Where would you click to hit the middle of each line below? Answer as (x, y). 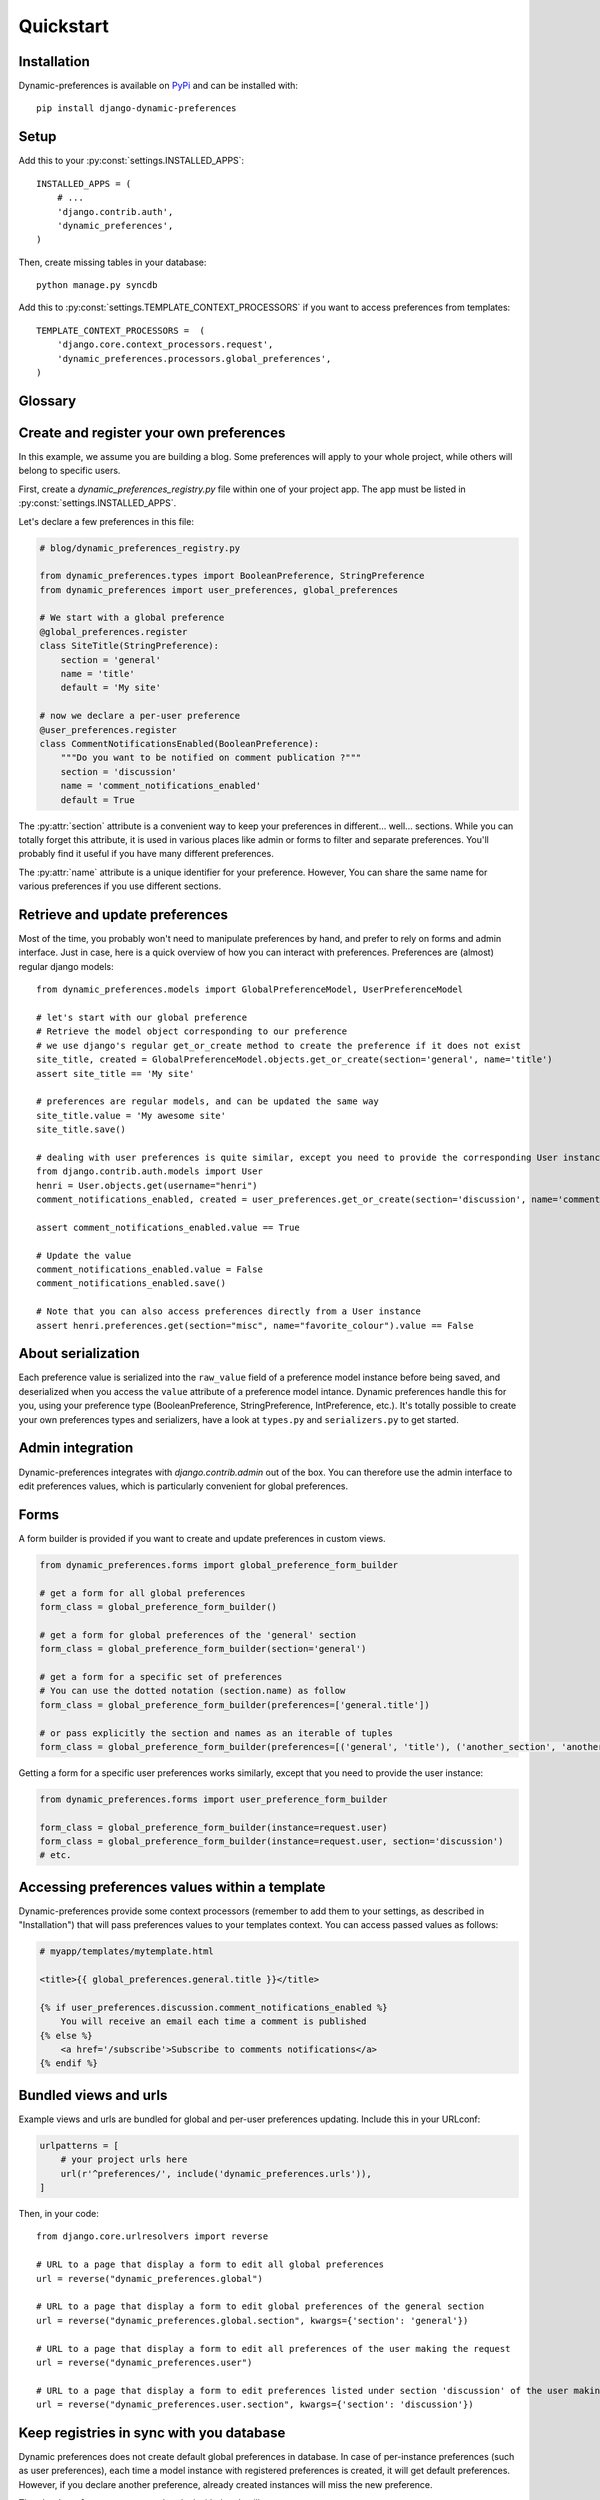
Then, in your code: (58, 2214)
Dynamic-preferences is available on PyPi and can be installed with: (158, 86)
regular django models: (66, 966)
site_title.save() (81, 1129)
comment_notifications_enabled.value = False (150, 1269)
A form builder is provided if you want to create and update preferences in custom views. (202, 1538)
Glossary (47, 400)
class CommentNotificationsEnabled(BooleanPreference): (179, 743)
